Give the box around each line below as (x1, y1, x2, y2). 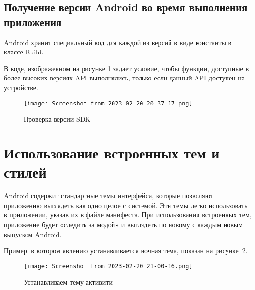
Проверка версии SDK (24, 114, 91, 124)
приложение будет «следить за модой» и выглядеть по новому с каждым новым (4, 219, 243, 229)
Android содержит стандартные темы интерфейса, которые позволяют (4, 190, 214, 201)
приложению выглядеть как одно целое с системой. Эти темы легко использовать (4, 200, 248, 210)
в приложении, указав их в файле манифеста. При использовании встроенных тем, (4, 210, 252, 220)
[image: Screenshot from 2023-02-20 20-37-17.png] (24, 100, 193, 107)
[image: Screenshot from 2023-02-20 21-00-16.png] (24, 263, 193, 270)
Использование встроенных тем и (4, 143, 220, 162)
